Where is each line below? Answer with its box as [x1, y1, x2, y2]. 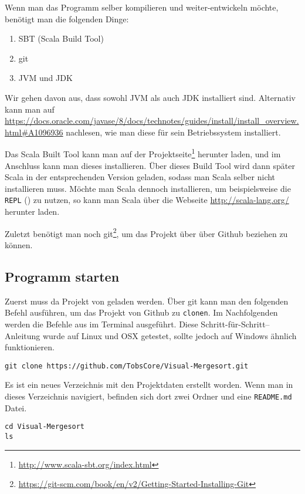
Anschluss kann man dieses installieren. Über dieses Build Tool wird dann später [5, 159, 295, 171]
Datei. [5, 401, 27, 414]
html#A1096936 [5, 126, 63, 138]
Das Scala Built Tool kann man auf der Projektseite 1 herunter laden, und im [5, 146, 281, 160]
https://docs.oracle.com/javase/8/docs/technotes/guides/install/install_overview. [5, 114, 299, 127]
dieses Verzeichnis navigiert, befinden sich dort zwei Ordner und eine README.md [5, 390, 292, 402]
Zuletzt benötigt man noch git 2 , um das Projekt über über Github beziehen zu [5, 225, 288, 239]
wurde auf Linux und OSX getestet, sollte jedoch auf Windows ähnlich [42, 329, 297, 341]
